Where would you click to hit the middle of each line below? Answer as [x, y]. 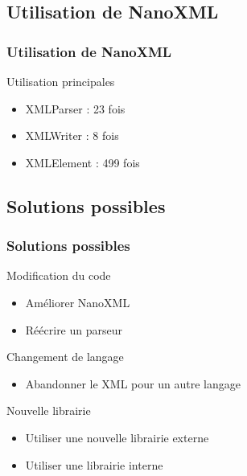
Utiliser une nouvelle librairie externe [117, 437]
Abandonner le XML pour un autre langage [133, 383]
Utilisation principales [61, 81]
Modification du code [59, 275]
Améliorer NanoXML [78, 302]
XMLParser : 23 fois [75, 108]
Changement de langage [65, 357]
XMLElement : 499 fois [82, 162]
